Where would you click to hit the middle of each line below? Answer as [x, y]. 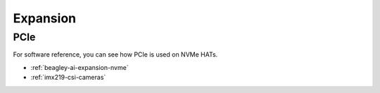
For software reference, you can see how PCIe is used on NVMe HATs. [115, 55]
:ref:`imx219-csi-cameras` [68, 78]
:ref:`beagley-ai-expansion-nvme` [80, 67]
